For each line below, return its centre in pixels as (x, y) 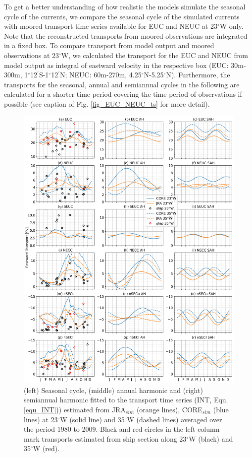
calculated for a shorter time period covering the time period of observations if (123, 94)
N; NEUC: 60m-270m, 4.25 (101, 75)
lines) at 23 (41, 419)
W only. (231, 26)
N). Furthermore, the (198, 75)
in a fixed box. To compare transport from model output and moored (109, 45)
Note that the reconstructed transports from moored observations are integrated (126, 35)
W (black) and (211, 438)
